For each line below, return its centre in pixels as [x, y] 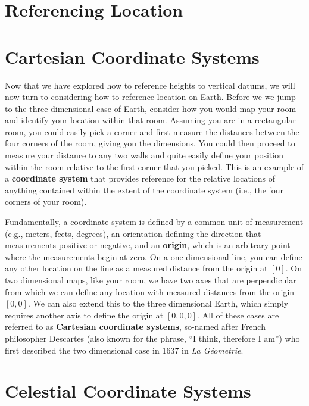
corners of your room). [46, 202]
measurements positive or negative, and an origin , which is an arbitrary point [148, 245]
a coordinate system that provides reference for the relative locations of [140, 178]
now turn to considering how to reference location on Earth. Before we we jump [150, 97]
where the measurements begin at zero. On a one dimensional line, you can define [154, 256]
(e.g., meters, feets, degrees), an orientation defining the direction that [133, 233]
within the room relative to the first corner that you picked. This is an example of [154, 166]
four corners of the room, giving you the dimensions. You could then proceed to [150, 143]
